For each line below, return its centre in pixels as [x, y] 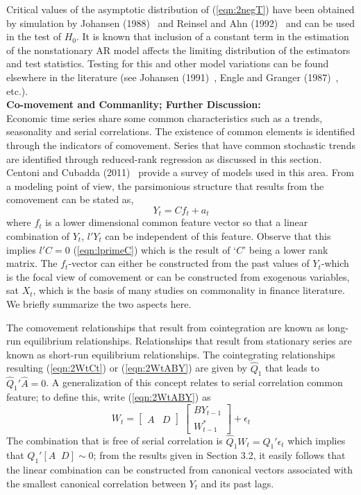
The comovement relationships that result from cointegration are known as [165, 327]
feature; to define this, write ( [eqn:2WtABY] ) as [109, 397]
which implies [317, 441]
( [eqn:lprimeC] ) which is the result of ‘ [155, 249]
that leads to [292, 368]
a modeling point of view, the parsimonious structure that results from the [165, 185]
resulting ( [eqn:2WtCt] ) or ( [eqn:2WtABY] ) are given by [127, 368]
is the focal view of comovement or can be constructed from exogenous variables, [178, 276]
